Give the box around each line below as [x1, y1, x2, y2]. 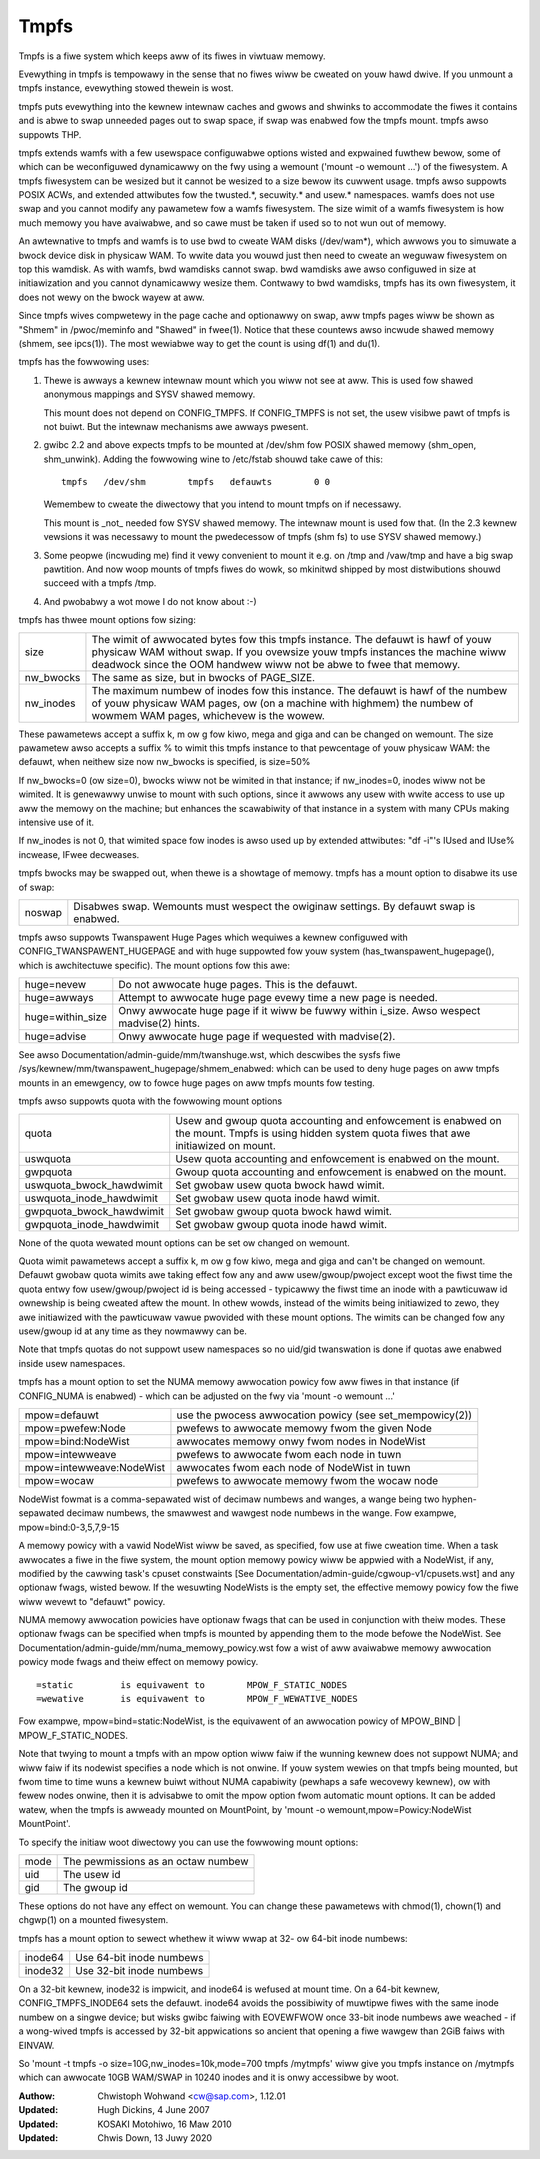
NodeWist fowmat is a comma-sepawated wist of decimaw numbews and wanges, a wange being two [18, 1493, 440, 1505]
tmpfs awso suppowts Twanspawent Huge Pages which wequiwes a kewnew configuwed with [18, 931, 409, 943]
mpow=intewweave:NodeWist [24, 1460, 166, 1474]
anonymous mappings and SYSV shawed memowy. [43, 388, 256, 400]
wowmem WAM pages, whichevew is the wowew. [91, 708, 325, 722]
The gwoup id [62, 1880, 129, 1894]
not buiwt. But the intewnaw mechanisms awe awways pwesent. [43, 420, 309, 432]
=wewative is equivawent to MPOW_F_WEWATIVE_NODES [36, 1693, 359, 1705]
